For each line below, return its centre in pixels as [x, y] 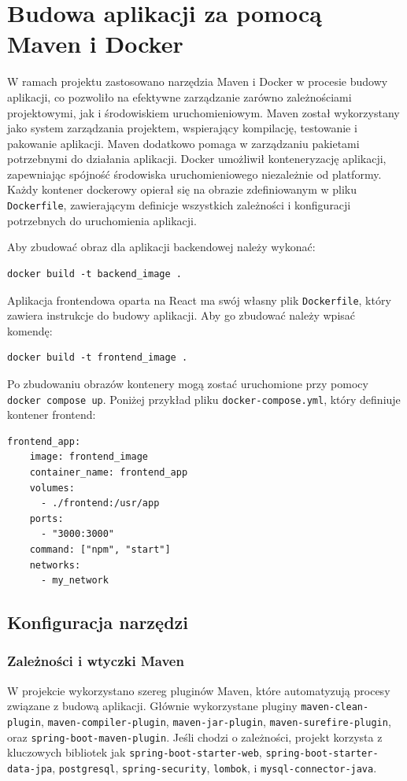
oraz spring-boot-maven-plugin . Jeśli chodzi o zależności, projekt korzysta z [195, 737]
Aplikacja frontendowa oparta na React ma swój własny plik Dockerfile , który [199, 300]
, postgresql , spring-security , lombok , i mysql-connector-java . [215, 767]
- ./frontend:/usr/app [100, 503]
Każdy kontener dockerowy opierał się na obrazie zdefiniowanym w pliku [182, 189]
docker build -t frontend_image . [98, 358]
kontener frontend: [52, 415]
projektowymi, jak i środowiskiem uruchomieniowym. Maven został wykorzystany [203, 112]
